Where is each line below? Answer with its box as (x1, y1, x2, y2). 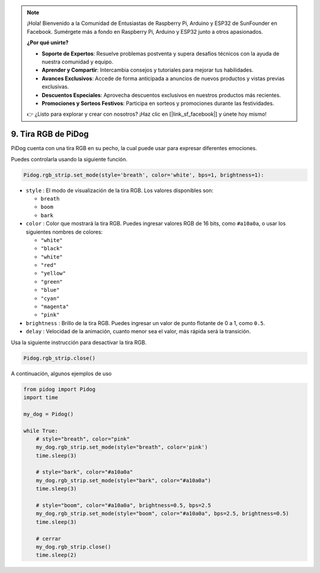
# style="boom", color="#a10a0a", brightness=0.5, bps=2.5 (36, 502, 212, 509)
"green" (40, 278, 63, 285)
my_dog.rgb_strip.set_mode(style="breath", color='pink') (36, 444, 208, 451)
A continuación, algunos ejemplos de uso (11, 370, 112, 377)
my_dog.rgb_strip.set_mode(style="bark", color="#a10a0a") (36, 477, 212, 483)
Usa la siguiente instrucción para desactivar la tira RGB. (11, 339, 147, 346)
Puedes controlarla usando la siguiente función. (11, 155, 127, 163)
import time (23, 394, 59, 400)
